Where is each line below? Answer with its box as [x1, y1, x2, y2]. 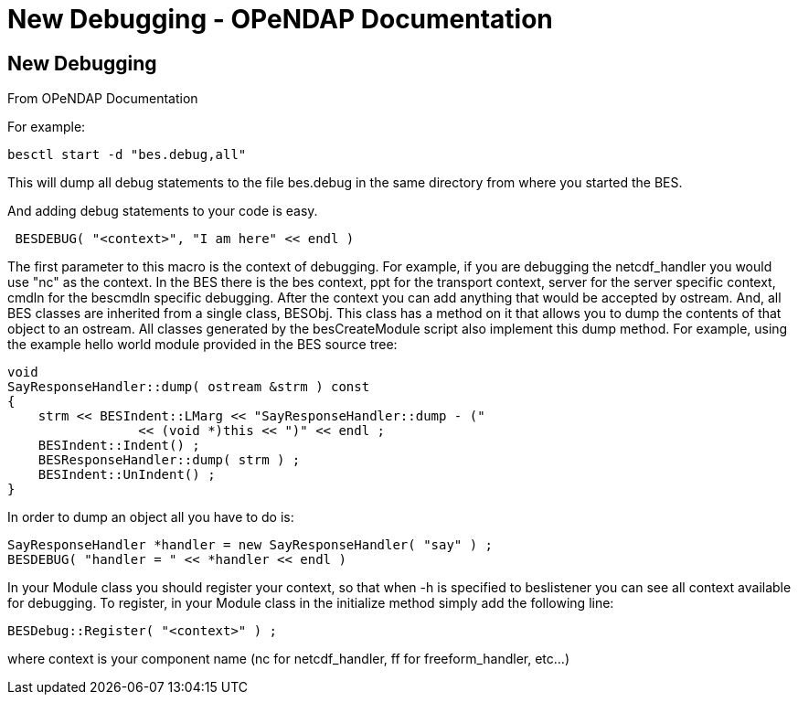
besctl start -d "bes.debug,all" [7, 147, 247, 163]
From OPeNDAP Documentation [7, 90, 198, 107]
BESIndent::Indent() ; [37, 438, 200, 453]
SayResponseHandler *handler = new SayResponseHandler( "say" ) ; [7, 537, 494, 553]
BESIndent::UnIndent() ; [37, 467, 216, 483]
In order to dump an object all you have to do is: [7, 509, 294, 526]
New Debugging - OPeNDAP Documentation [7, 4, 553, 35]
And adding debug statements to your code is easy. [7, 203, 318, 219]
